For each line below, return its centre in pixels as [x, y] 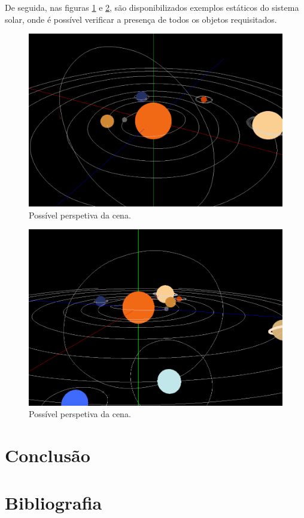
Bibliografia [54, 502]
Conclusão [48, 455]
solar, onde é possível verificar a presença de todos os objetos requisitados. [141, 19]
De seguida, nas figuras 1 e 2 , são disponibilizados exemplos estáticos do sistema [152, 7]
